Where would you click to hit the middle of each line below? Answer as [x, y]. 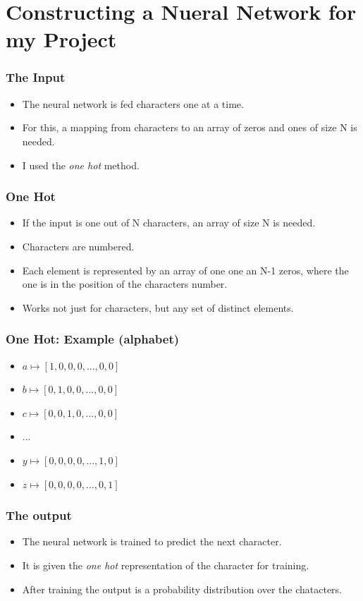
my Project [61, 39]
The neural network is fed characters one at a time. [133, 103]
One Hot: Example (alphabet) [93, 339]
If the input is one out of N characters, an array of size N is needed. [169, 223]
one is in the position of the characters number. [125, 284]
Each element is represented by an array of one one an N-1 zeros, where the [185, 270]
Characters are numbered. [78, 246]
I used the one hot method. [81, 165]
